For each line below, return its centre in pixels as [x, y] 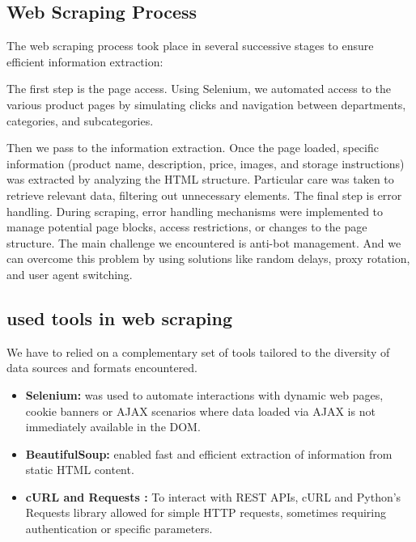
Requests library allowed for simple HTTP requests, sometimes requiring [206, 512]
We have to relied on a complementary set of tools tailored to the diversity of [198, 351]
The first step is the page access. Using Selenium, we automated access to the [199, 89]
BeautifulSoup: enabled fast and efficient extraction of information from [209, 453]
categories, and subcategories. [80, 120]
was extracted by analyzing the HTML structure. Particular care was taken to [200, 179]
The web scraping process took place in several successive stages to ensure [190, 46]
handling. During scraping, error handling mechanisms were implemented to [195, 211]
